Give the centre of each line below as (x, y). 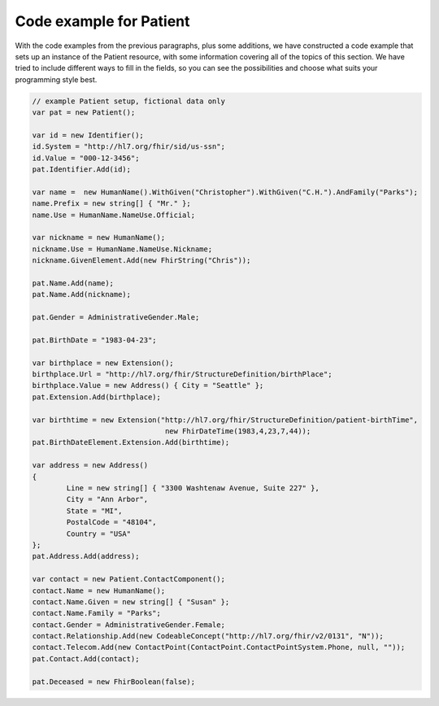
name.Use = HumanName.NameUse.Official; (113, 215)
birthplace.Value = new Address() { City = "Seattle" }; (148, 386)
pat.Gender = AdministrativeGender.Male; (116, 318)
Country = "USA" (99, 534)
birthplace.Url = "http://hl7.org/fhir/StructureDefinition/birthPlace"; (182, 375)
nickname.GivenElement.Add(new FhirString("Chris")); (141, 261)
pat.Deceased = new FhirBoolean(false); (113, 682)
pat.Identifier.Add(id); (82, 170)
